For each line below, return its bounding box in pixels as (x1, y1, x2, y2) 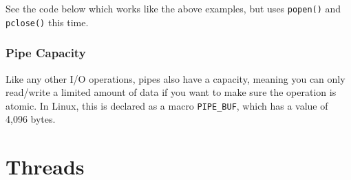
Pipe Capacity (6, 44, 86, 61)
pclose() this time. (6, 14, 89, 29)
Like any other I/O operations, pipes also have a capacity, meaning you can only (6, 71, 345, 86)
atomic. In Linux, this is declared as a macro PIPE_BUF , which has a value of (6, 98, 328, 112)
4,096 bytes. (6, 112, 56, 126)
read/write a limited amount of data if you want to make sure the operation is (6, 85, 337, 99)
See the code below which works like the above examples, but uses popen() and (6, 1, 341, 15)
